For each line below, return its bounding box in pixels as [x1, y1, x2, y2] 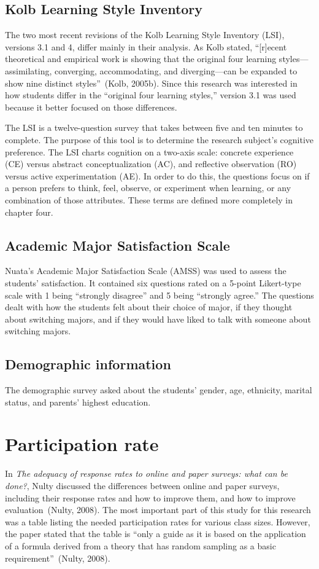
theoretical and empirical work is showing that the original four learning [5, 52, 277, 65]
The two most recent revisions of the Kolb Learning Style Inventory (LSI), [5, 28, 285, 41]
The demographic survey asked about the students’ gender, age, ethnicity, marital [5, 383, 312, 396]
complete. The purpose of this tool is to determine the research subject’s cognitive [5, 133, 314, 146]
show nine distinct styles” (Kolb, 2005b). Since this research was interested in [5, 76, 298, 89]
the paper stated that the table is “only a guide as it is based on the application [5, 527, 306, 540]
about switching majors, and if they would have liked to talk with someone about [5, 312, 311, 325]
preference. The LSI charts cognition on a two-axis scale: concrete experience [5, 145, 294, 158]
